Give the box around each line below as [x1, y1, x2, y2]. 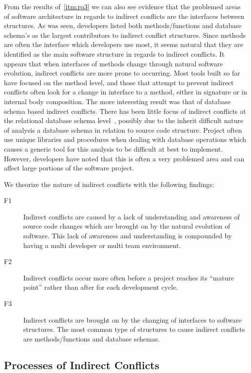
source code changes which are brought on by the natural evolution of [23, 221, 230, 231]
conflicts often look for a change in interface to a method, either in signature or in [4, 87, 248, 97]
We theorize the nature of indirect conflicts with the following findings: [4, 179, 214, 189]
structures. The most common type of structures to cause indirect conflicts [23, 324, 245, 334]
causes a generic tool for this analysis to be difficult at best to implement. [4, 143, 223, 154]
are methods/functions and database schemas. [23, 333, 160, 343]
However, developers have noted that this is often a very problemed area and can [4, 153, 245, 163]
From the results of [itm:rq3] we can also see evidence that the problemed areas [4, 1, 241, 11]
